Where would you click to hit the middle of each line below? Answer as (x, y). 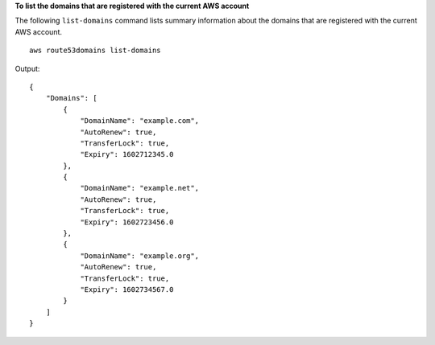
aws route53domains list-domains (95, 51)
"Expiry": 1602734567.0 (127, 289)
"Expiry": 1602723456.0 (127, 222)
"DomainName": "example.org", (140, 256)
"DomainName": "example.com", (140, 121)
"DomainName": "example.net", (140, 188)
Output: (27, 68)
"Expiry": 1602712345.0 (127, 154)
